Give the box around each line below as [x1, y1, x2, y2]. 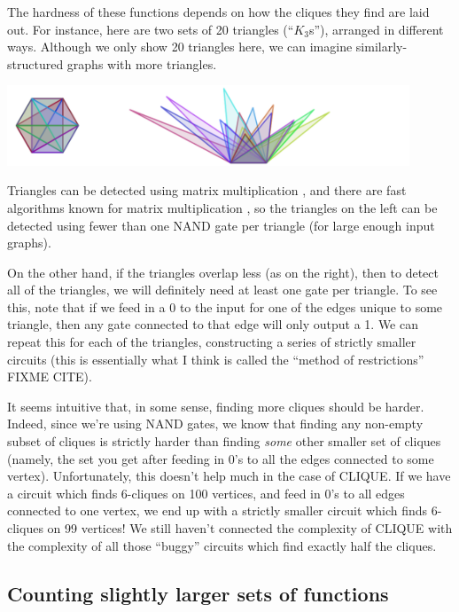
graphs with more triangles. [66, 54, 217, 73]
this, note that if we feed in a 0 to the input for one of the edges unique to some [7, 297, 443, 316]
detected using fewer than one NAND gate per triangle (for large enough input [7, 216, 435, 234]
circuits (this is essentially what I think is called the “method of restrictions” [7, 349, 424, 368]
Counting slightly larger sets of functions [7, 579, 389, 607]
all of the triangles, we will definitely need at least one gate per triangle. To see [7, 280, 438, 299]
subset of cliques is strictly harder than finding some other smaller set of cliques [7, 432, 441, 451]
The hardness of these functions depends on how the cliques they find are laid [7, 3, 430, 20]
